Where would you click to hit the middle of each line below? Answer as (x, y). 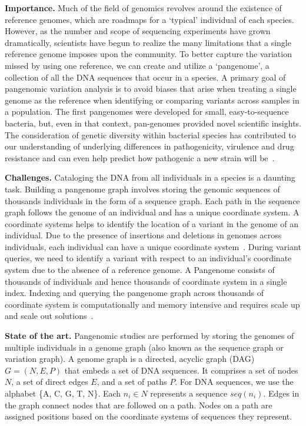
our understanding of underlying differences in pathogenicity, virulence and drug (149, 146)
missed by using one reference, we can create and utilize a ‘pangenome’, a (137, 65)
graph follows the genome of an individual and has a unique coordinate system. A (152, 212)
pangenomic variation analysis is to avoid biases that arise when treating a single (151, 89)
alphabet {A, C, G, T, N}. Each (63, 393)
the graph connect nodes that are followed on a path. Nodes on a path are (139, 405)
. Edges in (281, 393)
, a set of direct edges (50, 382)
